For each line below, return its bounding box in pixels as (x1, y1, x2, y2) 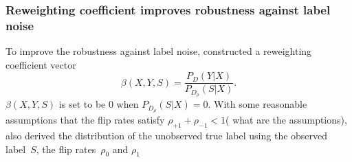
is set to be (58, 97, 106, 111)
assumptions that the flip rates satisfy (5, 113, 165, 127)
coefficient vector (5, 57, 76, 71)
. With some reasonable (208, 97, 307, 111)
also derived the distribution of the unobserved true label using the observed (5, 128, 328, 142)
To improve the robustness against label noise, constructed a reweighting (5, 44, 312, 58)
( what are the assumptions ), (225, 113, 347, 127)
